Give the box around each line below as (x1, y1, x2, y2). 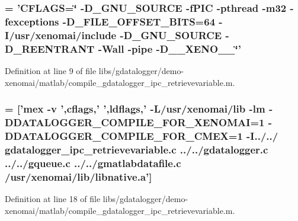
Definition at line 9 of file (5, 64, 97, 76)
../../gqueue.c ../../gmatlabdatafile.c (5, 155, 181, 170)
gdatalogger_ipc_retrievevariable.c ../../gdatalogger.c (5, 142, 268, 156)
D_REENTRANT (5, 41, 95, 56)
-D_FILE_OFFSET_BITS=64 (62, 14, 216, 28)
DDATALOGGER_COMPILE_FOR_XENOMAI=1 (5, 115, 265, 130)
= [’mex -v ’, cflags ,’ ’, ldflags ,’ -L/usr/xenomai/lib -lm (5, 101, 265, 116)
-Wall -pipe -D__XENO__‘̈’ (98, 41, 241, 56)
